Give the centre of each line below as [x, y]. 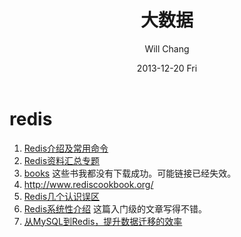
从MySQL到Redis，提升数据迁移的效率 [103, 221]
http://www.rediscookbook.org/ [88, 184]
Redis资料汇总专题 [62, 160]
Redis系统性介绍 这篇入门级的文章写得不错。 [115, 208]
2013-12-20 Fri [167, 68]
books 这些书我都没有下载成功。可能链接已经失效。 [130, 173]
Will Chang [167, 48]
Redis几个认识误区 [62, 196]
